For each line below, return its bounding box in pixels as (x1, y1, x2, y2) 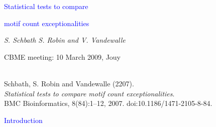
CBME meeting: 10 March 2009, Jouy (4, 51, 121, 62)
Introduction (4, 114, 43, 125)
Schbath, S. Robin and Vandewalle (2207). (4, 78, 134, 88)
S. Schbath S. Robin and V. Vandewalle (4, 35, 126, 45)
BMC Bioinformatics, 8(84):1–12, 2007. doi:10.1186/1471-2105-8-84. (4, 98, 212, 108)
